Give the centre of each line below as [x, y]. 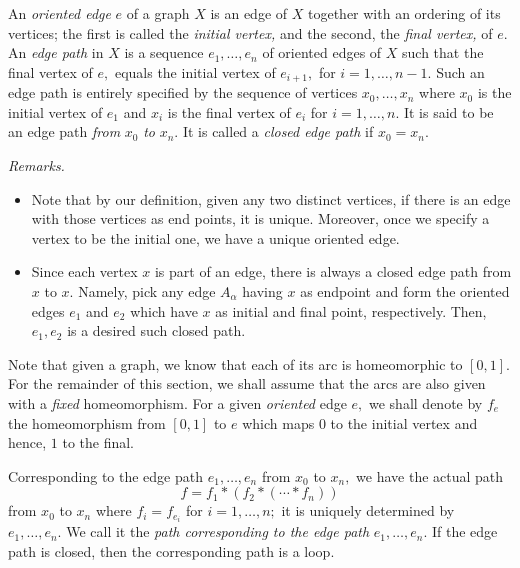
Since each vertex [84, 271]
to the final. [98, 442]
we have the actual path [430, 475]
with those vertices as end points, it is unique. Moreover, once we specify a [260, 218]
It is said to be [448, 111]
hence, [27, 442]
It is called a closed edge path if [278, 131]
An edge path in [56, 52]
